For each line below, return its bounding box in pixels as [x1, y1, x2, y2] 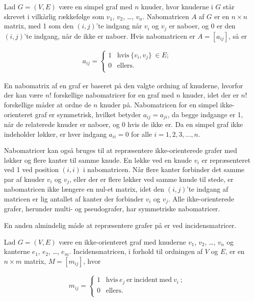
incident [133, 276, 158, 284]
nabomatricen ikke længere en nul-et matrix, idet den [4, 184, 164, 194]
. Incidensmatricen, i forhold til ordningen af [69, 246, 203, 256]
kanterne [4, 246, 30, 256]
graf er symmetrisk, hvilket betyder [35, 109, 141, 119]
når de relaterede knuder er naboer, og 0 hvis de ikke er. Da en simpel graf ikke [4, 119, 243, 129]
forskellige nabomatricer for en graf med [53, 90, 174, 100]
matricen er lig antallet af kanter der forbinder [4, 193, 144, 203]
